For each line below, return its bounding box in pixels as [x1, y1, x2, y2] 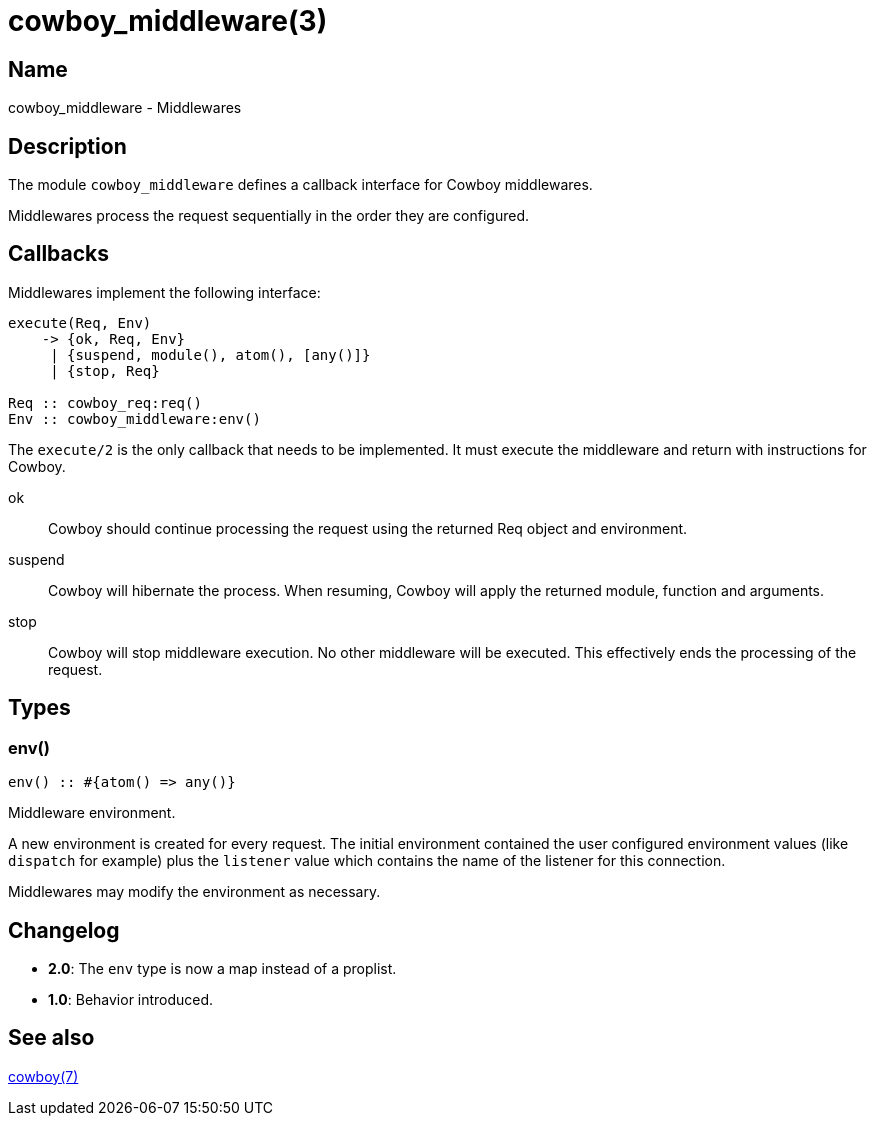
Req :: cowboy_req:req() [8, 394, 202, 411]
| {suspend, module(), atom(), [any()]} [50, 346, 371, 363]
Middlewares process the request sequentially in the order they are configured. [8, 207, 530, 225]
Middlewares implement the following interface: [8, 283, 321, 301]
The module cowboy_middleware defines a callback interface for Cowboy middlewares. [8, 176, 593, 194]
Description [8, 133, 127, 159]
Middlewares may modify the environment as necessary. [8, 883, 381, 901]
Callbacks [8, 241, 110, 267]
